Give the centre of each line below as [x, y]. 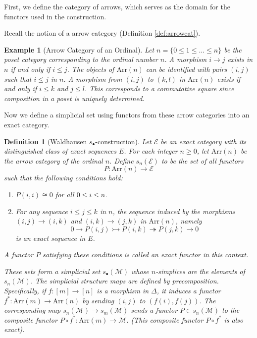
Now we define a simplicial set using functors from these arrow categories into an [127, 115]
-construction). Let [123, 141]
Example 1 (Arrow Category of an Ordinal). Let [79, 49]
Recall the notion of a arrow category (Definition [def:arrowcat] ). [102, 33]
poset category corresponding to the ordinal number [81, 59]
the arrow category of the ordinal [53, 160]
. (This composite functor [165, 319]
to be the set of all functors [202, 160]
